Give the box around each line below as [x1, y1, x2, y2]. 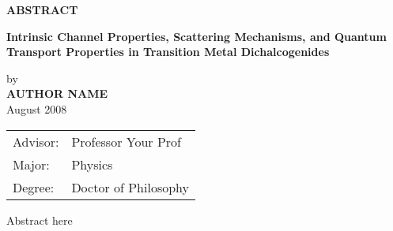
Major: [13, 155, 50, 173]
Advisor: [13, 132, 59, 151]
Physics [71, 155, 113, 173]
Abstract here [6, 211, 73, 228]
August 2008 [6, 100, 67, 117]
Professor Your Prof [71, 132, 181, 151]
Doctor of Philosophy [71, 177, 189, 196]
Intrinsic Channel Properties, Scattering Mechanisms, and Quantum [6, 28, 387, 44]
